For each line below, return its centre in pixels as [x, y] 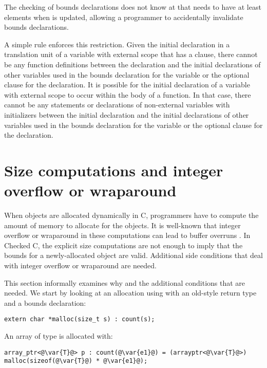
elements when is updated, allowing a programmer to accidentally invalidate [124, 17]
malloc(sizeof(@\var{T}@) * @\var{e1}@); [76, 361]
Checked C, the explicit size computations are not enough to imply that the [123, 245]
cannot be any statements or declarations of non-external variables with [117, 105]
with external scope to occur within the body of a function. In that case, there [128, 94]
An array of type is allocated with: [59, 336]
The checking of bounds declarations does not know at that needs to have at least [133, 7]
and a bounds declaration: [45, 302]
